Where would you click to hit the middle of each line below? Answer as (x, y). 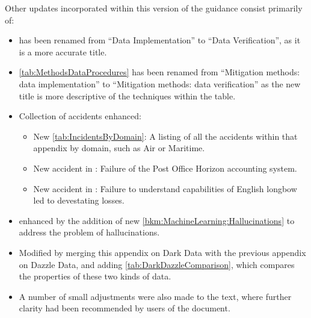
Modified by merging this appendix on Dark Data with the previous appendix (162, 252)
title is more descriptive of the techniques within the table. (127, 95)
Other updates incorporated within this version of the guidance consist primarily (154, 8)
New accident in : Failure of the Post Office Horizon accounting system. (165, 168)
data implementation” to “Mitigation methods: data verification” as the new (160, 83)
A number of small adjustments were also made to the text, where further (155, 296)
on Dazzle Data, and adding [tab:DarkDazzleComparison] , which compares (157, 264)
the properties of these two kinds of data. (95, 276)
